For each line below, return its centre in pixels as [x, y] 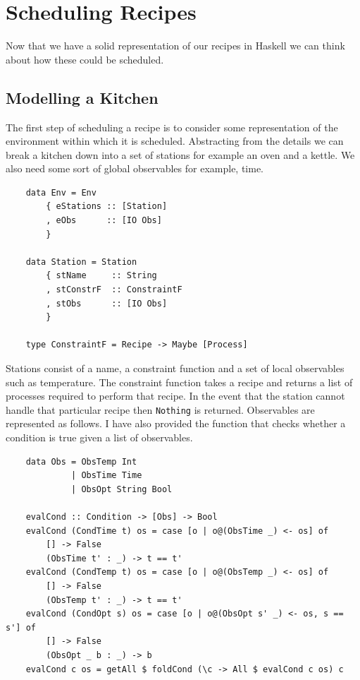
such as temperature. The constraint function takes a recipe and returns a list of [179, 382]
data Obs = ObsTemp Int [81, 461]
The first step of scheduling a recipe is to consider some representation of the [172, 127]
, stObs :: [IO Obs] [107, 303]
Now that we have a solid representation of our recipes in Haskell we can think [175, 46]
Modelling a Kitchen [82, 97]
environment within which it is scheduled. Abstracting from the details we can [175, 141]
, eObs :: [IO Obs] [104, 221]
